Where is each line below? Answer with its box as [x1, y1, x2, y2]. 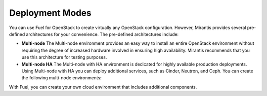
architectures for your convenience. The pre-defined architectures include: [26, 31, 179, 37]
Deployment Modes [9, 7, 91, 18]
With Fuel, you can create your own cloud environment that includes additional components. [9, 84, 197, 90]
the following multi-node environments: [21, 75, 102, 81]
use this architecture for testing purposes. [21, 54, 107, 60]
